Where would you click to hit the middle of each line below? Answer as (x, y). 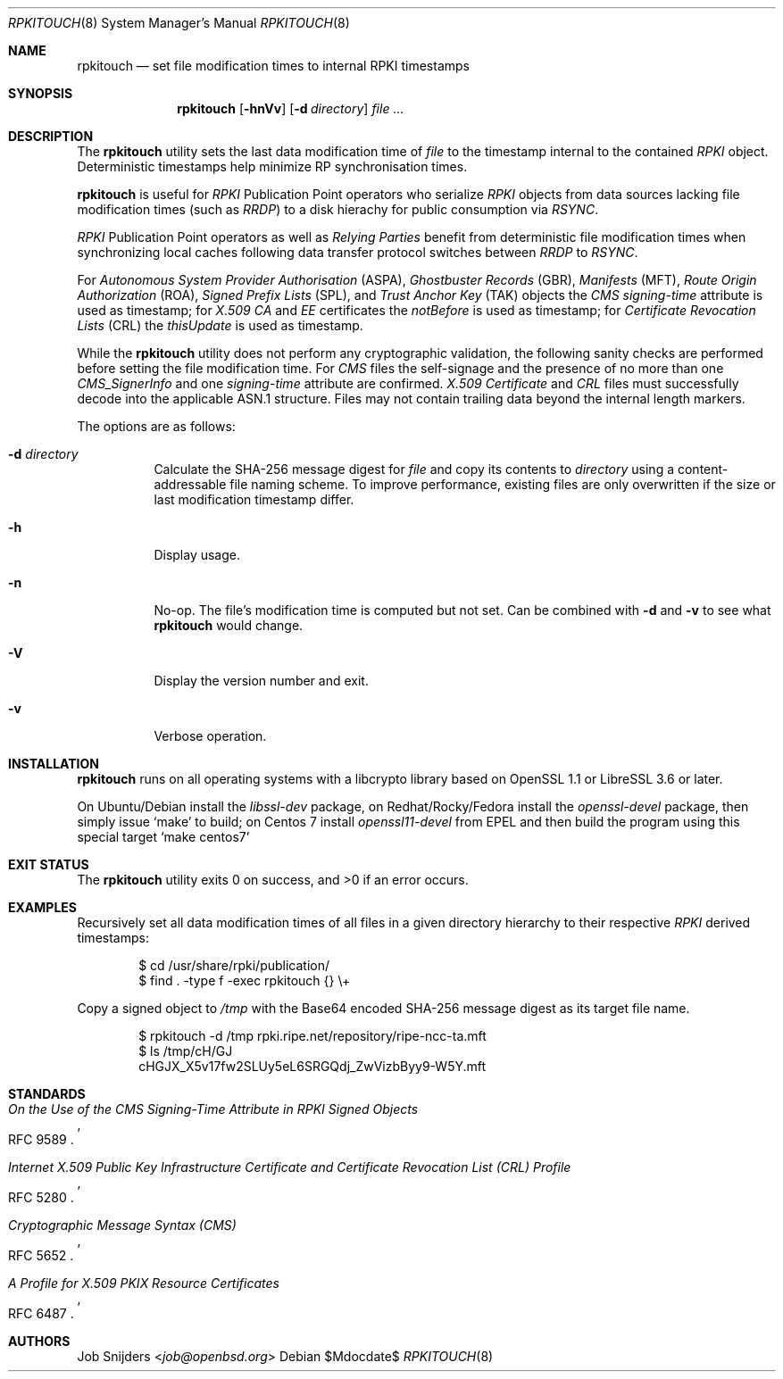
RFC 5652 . (41, 1255)
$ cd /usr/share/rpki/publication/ (234, 965)
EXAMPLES (42, 907)
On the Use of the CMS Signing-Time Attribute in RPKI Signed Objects (213, 1109)
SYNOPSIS (41, 93)
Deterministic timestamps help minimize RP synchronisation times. (272, 166)
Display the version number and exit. (261, 681)
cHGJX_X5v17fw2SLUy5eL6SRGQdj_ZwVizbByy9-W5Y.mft (312, 1066)
